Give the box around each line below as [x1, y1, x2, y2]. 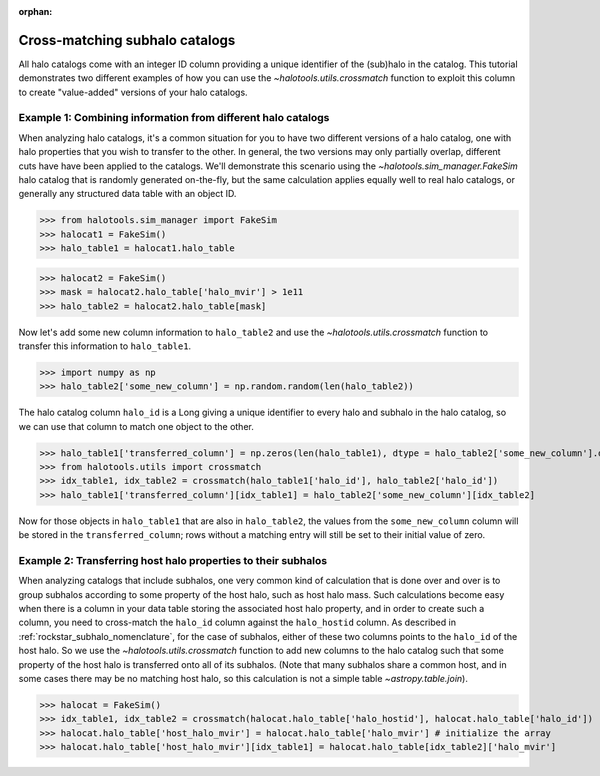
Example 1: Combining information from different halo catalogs [18, 111, 330, 125]
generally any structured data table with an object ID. [18, 188, 237, 200]
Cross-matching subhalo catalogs [18, 31, 236, 49]
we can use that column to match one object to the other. [18, 420, 254, 432]
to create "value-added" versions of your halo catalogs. [18, 86, 249, 98]
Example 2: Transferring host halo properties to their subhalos [18, 553, 328, 567]
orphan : [18, 6, 53, 17]
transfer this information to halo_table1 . [18, 340, 192, 352]
